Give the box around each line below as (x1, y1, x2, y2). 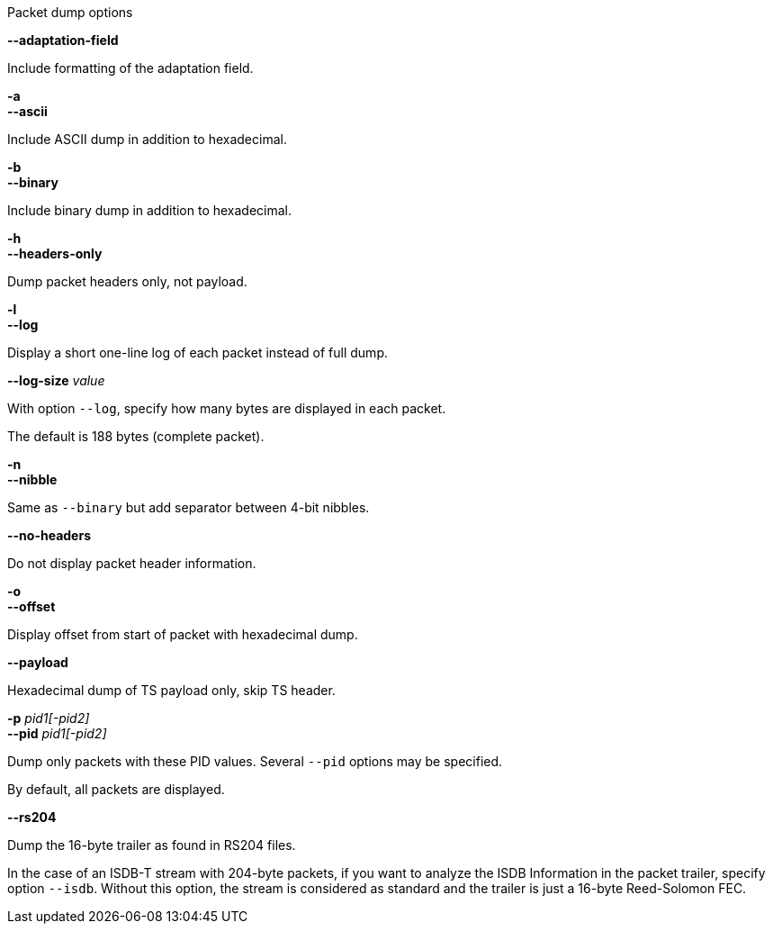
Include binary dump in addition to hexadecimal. (7, 203, 292, 218)
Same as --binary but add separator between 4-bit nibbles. (7, 500, 370, 515)
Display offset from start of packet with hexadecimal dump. (7, 627, 358, 642)
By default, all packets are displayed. (7, 782, 225, 797)
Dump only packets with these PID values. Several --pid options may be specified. (7, 754, 503, 769)
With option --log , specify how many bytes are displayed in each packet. (7, 401, 446, 416)
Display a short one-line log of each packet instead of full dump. (7, 345, 388, 360)
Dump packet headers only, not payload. (7, 274, 247, 289)
